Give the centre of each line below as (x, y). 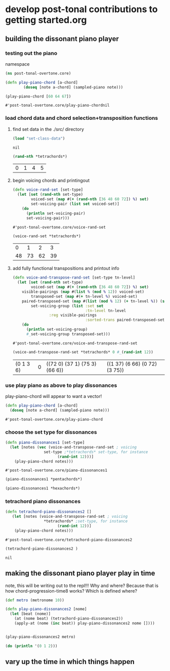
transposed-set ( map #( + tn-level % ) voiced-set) (84, 296)
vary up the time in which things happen (70, 662)
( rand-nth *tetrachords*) (40, 156)
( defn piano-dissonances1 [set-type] (45, 443)
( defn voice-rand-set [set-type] (48, 190)
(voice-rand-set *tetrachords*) (47, 236)
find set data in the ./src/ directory (48, 129)
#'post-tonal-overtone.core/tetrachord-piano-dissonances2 (69, 540)
